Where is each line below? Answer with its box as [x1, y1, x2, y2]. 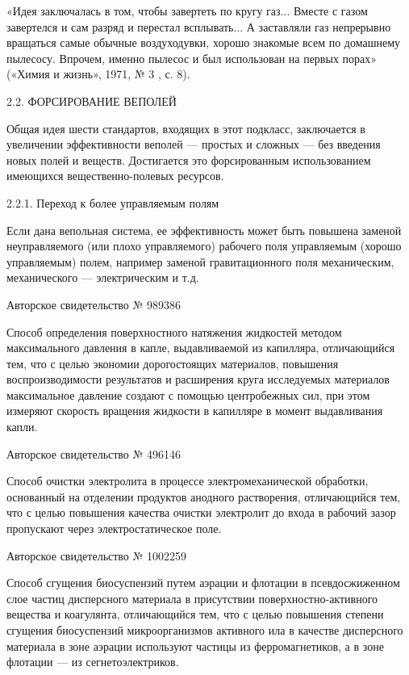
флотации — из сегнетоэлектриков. [6, 653, 179, 670]
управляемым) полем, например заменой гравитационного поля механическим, [6, 253, 394, 270]
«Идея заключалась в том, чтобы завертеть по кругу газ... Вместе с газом [6, 2, 368, 19]
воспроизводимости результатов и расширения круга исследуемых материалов [6, 371, 390, 388]
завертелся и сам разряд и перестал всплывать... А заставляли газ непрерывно [6, 18, 391, 35]
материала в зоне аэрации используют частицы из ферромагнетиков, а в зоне [6, 637, 384, 654]
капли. [6, 418, 38, 435]
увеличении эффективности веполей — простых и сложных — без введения [6, 136, 381, 153]
